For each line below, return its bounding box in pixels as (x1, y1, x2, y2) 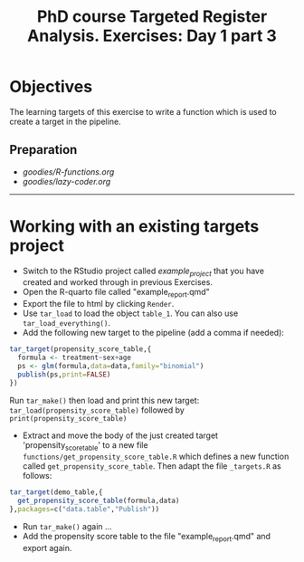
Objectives (9, 77, 93, 97)
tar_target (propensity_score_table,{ (9, 345, 152, 354)
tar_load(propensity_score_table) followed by (9, 405, 185, 415)
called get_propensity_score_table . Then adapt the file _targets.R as (22, 461, 282, 472)
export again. (22, 542, 72, 553)
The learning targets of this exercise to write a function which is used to (9, 106, 278, 117)
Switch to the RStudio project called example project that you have (22, 265, 265, 278)
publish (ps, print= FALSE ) (17, 369, 111, 379)
